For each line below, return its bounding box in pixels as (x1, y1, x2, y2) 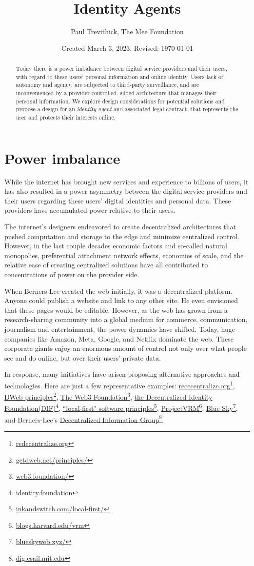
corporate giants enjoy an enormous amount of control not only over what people (4, 343, 247, 353)
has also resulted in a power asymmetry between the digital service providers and (4, 186, 248, 196)
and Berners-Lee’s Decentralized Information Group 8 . (4, 413, 164, 424)
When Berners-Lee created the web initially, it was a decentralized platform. (4, 285, 233, 296)
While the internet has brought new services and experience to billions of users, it (4, 176, 249, 186)
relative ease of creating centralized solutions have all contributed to (4, 260, 208, 270)
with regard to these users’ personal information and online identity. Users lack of (16, 72, 223, 81)
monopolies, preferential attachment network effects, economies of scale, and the (4, 250, 244, 260)
